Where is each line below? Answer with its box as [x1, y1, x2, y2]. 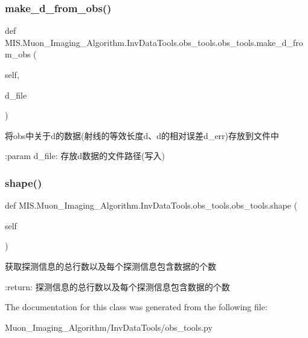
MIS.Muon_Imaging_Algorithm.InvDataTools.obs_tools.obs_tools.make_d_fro [5, 36, 303, 48]
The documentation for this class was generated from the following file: [5, 301, 268, 313]
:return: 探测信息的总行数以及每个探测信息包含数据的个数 [5, 280, 230, 293]
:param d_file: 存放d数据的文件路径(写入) [5, 149, 165, 162]
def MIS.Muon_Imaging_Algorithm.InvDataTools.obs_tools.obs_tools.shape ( [5, 199, 298, 212]
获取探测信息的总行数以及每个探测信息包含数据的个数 [5, 259, 216, 272]
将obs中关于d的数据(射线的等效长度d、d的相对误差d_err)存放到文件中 [5, 129, 280, 141]
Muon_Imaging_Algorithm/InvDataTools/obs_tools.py [5, 320, 213, 333]
